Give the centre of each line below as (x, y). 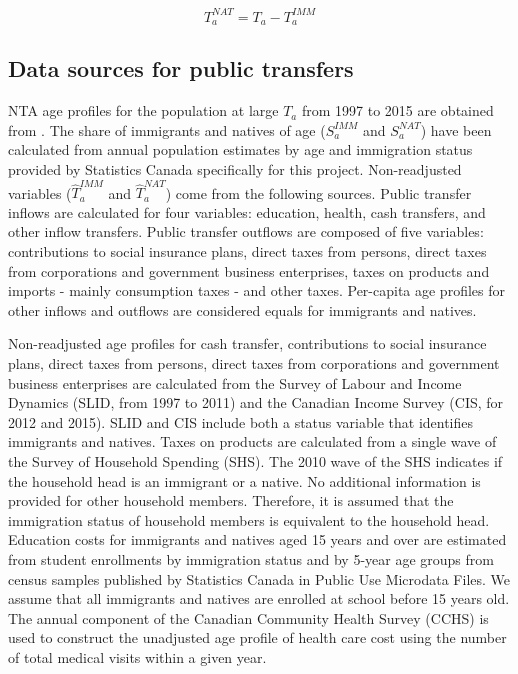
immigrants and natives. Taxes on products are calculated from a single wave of (252, 441)
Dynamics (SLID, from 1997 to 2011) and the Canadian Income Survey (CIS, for (256, 402)
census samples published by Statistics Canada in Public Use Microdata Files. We (259, 578)
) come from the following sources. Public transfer (318, 192)
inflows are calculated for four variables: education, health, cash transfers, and (247, 211)
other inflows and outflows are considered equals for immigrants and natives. (242, 309)
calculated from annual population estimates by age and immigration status (240, 149)
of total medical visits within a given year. (137, 656)
